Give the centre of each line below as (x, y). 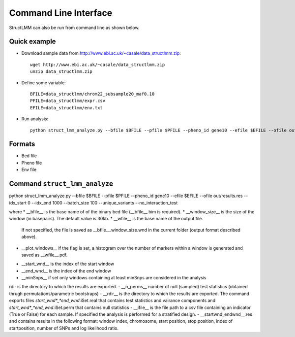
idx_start (18, 202)
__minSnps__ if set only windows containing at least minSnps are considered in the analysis (114, 278)
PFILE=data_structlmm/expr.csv (68, 101)
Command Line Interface (61, 13)
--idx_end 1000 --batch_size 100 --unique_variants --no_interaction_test (104, 202)
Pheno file (32, 163)
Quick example (32, 42)
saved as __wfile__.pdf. (44, 255)
